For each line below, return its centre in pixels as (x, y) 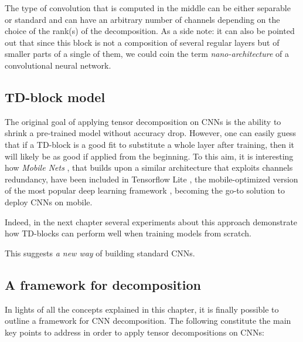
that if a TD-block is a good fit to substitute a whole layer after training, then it (150, 144)
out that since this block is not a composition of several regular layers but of (142, 42)
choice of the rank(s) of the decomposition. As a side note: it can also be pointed (150, 31)
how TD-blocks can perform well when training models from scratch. (128, 233)
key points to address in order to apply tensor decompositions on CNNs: (135, 332)
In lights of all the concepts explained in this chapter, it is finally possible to (142, 309)
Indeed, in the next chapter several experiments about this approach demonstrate (151, 221)
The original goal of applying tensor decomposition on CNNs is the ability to (143, 121)
